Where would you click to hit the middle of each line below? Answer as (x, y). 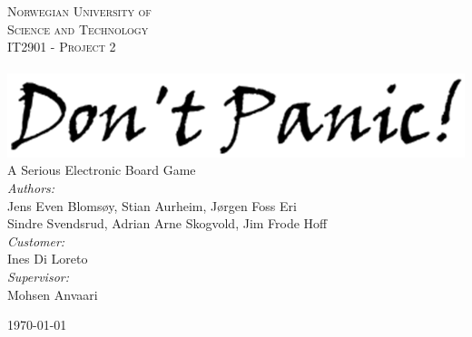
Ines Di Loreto (48, 259)
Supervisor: (38, 276)
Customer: (36, 241)
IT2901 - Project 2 (62, 47)
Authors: (31, 187)
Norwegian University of (79, 11)
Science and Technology (78, 29)
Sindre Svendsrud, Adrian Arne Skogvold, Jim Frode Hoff (167, 223)
